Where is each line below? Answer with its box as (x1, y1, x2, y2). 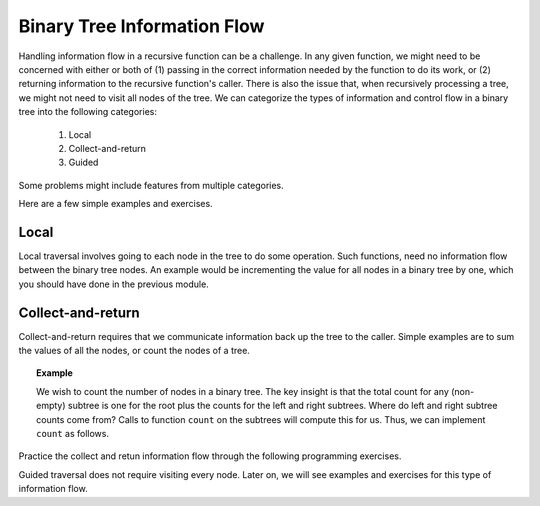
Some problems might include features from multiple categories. (18, 179, 284, 191)
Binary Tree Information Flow (18, 15, 265, 37)
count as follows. (36, 428, 110, 439)
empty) (36, 400, 66, 412)
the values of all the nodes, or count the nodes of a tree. (18, 345, 250, 357)
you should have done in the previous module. (18, 278, 209, 290)
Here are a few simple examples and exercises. (18, 198, 214, 210)
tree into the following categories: (18, 106, 157, 118)
